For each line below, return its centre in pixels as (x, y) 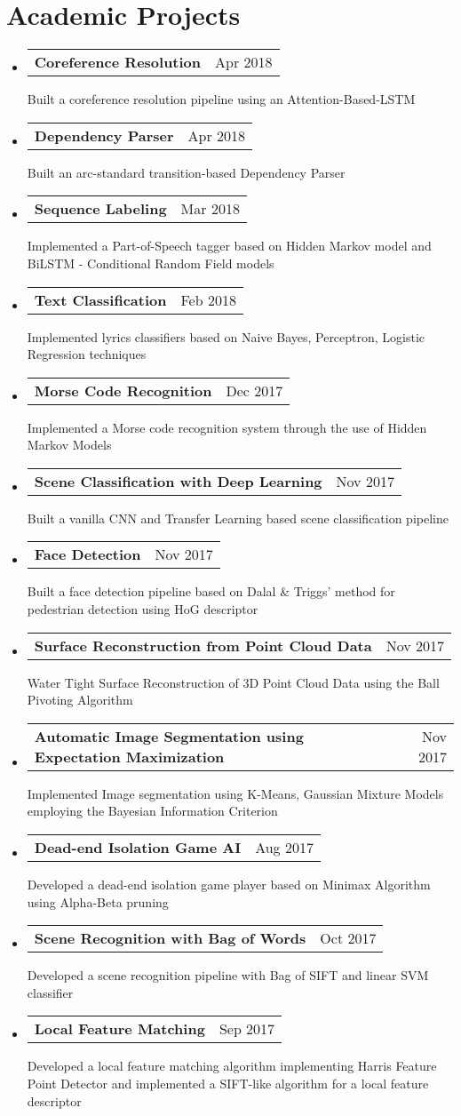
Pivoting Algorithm (80, 700)
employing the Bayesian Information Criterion (152, 811)
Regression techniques (87, 354)
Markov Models (69, 445)
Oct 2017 (348, 938)
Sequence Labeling (100, 209)
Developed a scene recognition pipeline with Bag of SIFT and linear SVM (228, 975)
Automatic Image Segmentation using (169, 736)
